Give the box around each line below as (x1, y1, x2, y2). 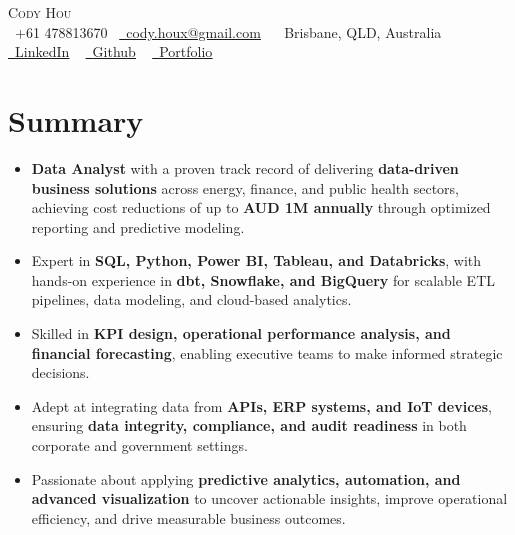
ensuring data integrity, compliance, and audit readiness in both (31, 415, 467, 436)
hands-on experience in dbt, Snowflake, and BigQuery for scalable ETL (31, 269, 496, 290)
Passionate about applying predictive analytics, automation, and (31, 468, 461, 489)
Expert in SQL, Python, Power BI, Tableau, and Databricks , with (31, 250, 482, 271)
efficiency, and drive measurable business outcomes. (31, 507, 346, 528)
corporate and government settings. (31, 435, 248, 456)
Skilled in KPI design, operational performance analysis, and (31, 323, 451, 344)
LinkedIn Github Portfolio (15, 41, 213, 62)
